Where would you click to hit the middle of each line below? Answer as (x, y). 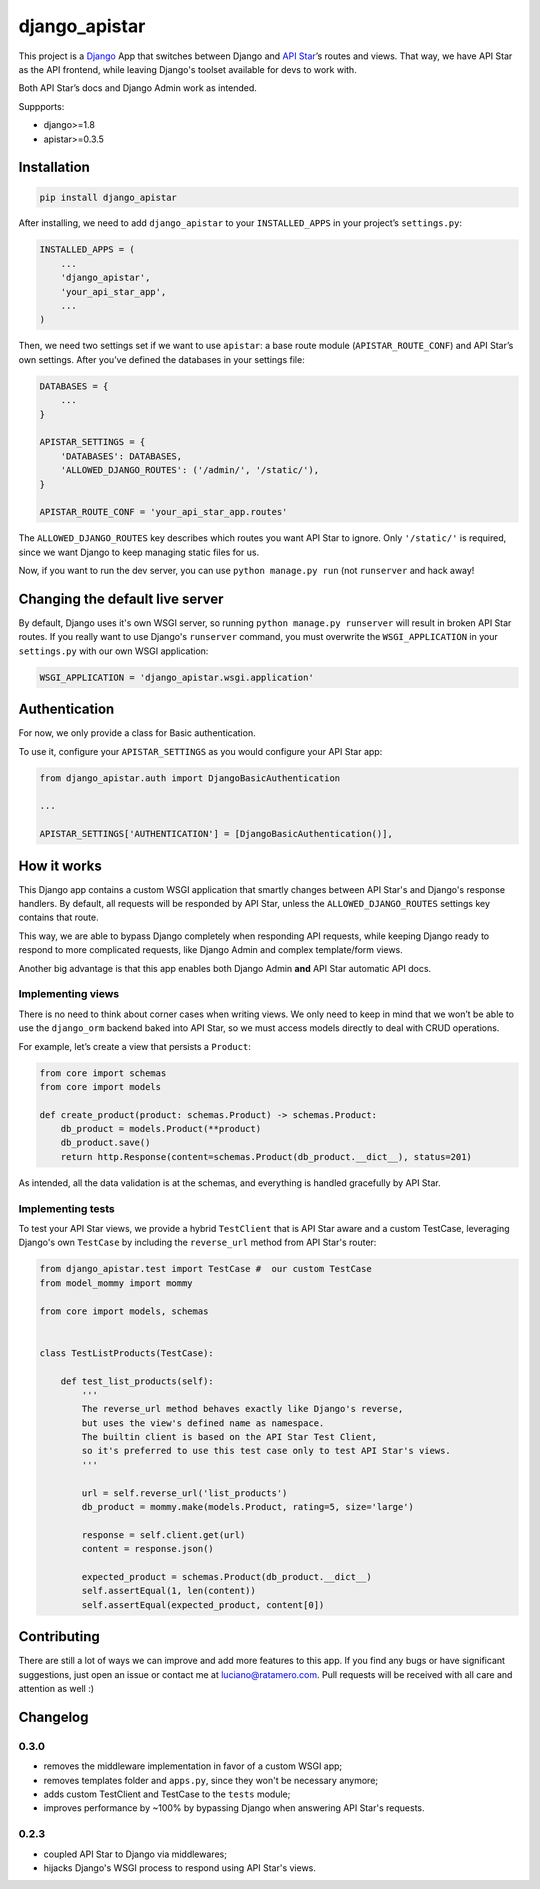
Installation (54, 167)
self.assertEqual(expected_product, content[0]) (203, 1604)
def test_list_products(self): (137, 1381)
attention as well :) (56, 1689)
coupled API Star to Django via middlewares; (135, 1854)
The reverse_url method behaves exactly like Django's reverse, (242, 1409)
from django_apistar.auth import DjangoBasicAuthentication (190, 778)
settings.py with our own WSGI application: (113, 651)
